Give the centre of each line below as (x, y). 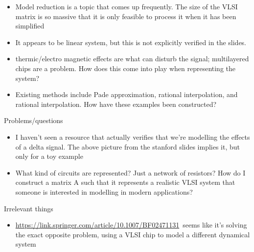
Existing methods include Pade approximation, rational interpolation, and (127, 94)
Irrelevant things (29, 208)
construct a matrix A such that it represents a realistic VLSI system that (125, 182)
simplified (30, 26)
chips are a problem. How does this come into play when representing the (125, 68)
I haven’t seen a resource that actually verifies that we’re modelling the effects (133, 137)
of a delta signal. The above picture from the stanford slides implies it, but (128, 146)
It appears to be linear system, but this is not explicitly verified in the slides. (131, 42)
